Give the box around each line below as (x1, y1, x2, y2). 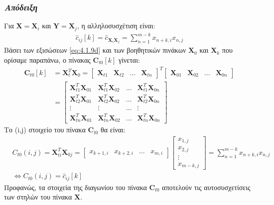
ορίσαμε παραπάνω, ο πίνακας (4, 54, 91, 65)
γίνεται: (119, 54, 140, 65)
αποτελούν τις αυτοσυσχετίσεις (162, 182, 251, 192)
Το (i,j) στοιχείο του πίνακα (4, 124, 86, 135)
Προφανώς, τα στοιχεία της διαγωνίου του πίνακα (4, 182, 147, 192)
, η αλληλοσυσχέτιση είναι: (77, 20, 155, 31)
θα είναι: (101, 124, 126, 135)
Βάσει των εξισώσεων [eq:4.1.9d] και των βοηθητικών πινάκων (4, 45, 186, 55)
